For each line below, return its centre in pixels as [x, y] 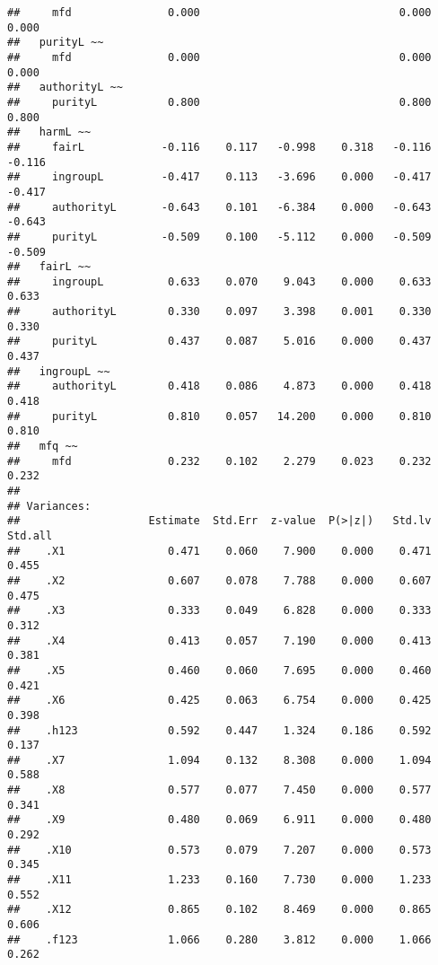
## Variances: [49, 506]
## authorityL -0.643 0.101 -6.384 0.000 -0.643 [219, 207]
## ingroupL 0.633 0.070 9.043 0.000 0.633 [219, 281]
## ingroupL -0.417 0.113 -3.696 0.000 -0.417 [219, 177]
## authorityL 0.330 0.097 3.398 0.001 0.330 [219, 312]
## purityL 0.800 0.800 [219, 102]
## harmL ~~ [49, 132]
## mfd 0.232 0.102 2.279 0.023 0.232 [219, 461]
